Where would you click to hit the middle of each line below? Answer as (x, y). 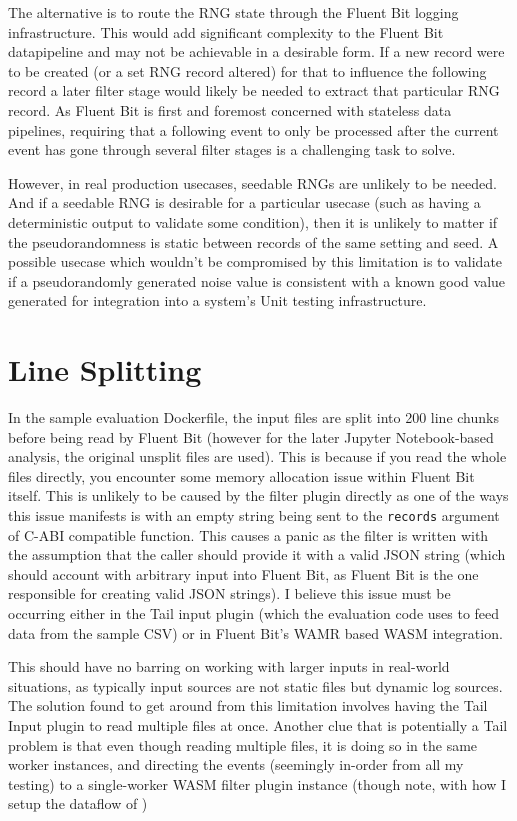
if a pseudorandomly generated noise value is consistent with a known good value (257, 280)
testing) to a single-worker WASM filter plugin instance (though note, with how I (257, 783)
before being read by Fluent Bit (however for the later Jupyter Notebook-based (251, 436)
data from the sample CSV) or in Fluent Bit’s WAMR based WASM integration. (255, 632)
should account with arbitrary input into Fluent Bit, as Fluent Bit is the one (243, 573)
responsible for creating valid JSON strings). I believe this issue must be (229, 593)
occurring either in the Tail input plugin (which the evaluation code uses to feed (254, 613)
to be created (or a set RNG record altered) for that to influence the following (247, 70)
